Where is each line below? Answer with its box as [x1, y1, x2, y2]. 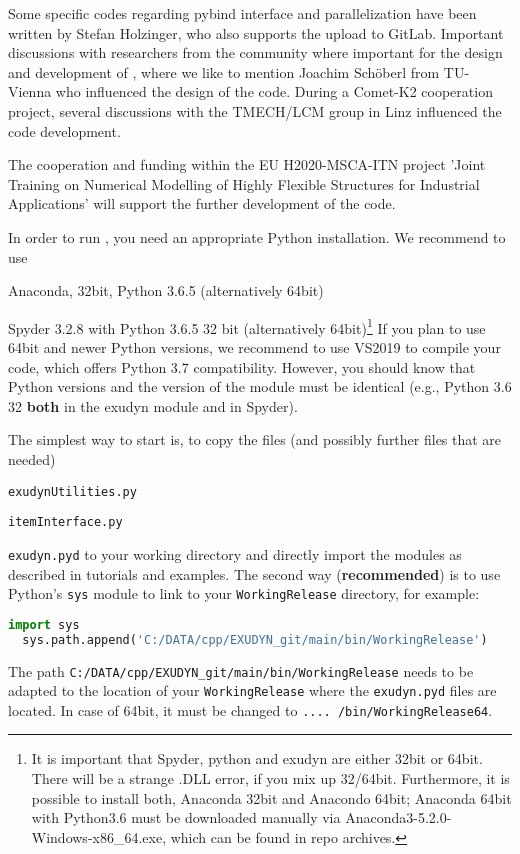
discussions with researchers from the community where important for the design [8, 42, 503, 63]
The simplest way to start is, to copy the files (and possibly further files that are [8, 429, 502, 450]
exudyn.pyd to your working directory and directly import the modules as [8, 543, 462, 564]
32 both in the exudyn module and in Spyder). [8, 395, 298, 416]
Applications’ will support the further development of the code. [8, 193, 396, 214]
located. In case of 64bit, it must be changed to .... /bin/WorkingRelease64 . [8, 699, 493, 720]
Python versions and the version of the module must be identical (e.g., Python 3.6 [8, 376, 512, 397]
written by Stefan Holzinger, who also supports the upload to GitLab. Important [8, 22, 504, 43]
